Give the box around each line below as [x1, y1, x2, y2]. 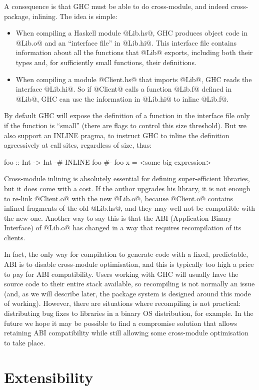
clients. [4, 232, 25, 242]
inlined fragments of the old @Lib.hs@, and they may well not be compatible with [4, 203, 255, 213]
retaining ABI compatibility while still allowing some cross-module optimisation [4, 327, 248, 338]
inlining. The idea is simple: [32, 11, 117, 21]
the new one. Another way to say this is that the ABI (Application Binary [4, 212, 232, 223]
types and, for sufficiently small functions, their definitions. [15, 57, 196, 67]
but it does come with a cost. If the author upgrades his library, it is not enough [4, 183, 250, 193]
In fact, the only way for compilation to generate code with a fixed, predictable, [4, 249, 248, 259]
